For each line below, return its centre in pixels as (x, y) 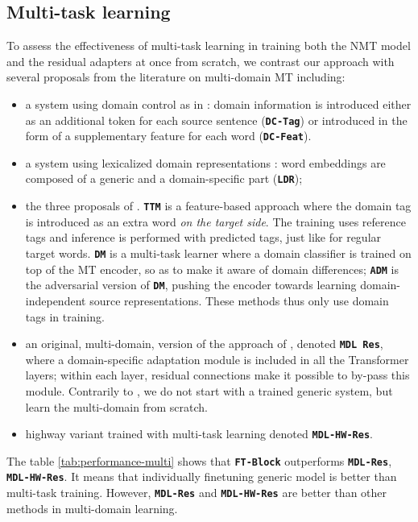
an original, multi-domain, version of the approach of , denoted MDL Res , (204, 344)
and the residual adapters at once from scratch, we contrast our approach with (201, 61)
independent (56, 300)
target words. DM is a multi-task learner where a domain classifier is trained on (218, 253)
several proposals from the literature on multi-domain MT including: (176, 77)
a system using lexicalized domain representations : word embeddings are (205, 162)
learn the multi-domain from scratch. (116, 406)
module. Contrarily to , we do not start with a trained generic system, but (209, 390)
